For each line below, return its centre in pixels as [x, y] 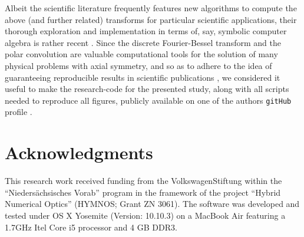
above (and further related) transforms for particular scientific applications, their [151, 19]
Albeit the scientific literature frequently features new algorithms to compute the [151, 8]
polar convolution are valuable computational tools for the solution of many [141, 54]
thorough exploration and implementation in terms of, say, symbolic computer [146, 31]
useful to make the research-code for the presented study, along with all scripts [147, 89]
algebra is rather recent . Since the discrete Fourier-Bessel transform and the [143, 42]
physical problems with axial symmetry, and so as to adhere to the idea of [138, 65]
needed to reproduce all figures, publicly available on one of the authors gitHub [148, 100]
